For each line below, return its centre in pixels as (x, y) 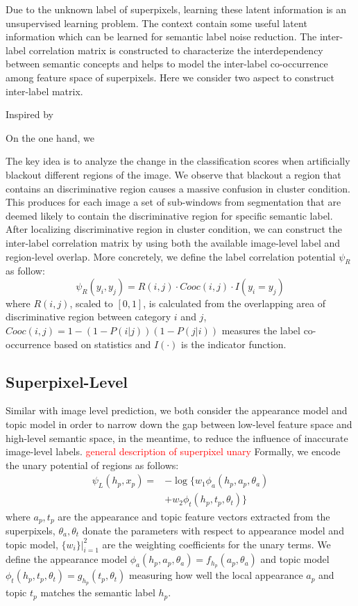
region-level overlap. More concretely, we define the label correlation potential (171, 256)
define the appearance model (67, 559)
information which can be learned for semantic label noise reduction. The (161, 36)
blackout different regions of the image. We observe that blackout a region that (173, 174)
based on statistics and (102, 344)
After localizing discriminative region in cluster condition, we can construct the (174, 229)
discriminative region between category (88, 317)
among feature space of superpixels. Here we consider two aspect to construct (170, 77)
